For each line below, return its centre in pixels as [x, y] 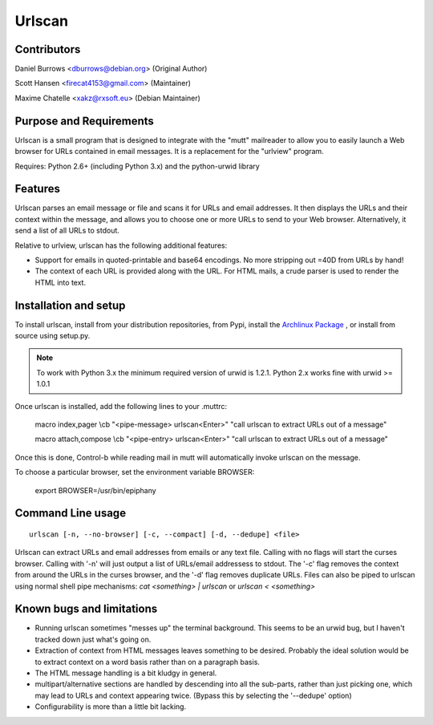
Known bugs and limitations [86, 609]
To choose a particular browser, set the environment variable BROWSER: [135, 472]
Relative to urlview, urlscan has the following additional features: [121, 245]
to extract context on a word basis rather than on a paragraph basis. [148, 662]
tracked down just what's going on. [93, 639]
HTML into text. [61, 282]
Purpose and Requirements [84, 121]
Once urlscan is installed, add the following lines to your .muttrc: [121, 406]
